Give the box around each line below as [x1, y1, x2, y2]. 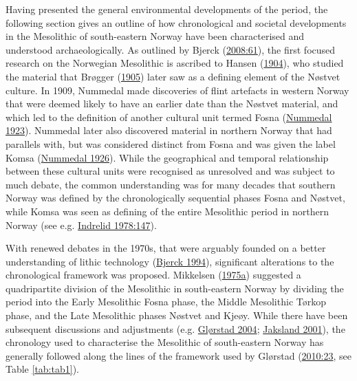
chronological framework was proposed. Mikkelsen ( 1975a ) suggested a [6, 268, 301, 282]
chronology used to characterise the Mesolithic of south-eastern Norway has [6, 335, 324, 349]
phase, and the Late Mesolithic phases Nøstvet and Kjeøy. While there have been [6, 308, 348, 323]
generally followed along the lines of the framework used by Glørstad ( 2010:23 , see [6, 348, 352, 362]
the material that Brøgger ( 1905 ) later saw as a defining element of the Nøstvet [6, 69, 340, 83]
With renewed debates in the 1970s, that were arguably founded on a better [6, 241, 326, 255]
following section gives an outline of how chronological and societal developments [6, 15, 347, 30]
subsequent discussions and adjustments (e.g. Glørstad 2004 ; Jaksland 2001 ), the [6, 321, 345, 336]
